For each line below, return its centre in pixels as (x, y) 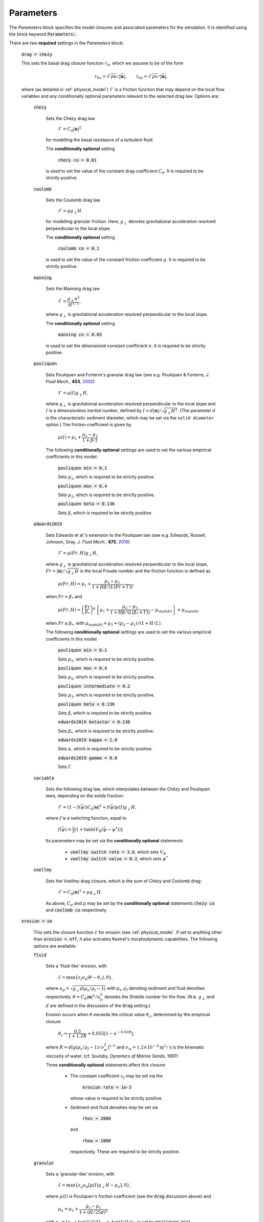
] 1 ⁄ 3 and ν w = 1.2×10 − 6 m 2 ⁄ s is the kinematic (156, 1047)
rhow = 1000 (97, 1141)
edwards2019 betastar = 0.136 (94, 722)
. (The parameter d (197, 411)
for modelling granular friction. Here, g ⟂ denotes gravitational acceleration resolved (131, 222)
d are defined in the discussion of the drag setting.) (98, 1005)
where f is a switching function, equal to (86, 818)
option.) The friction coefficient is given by (88, 424)
